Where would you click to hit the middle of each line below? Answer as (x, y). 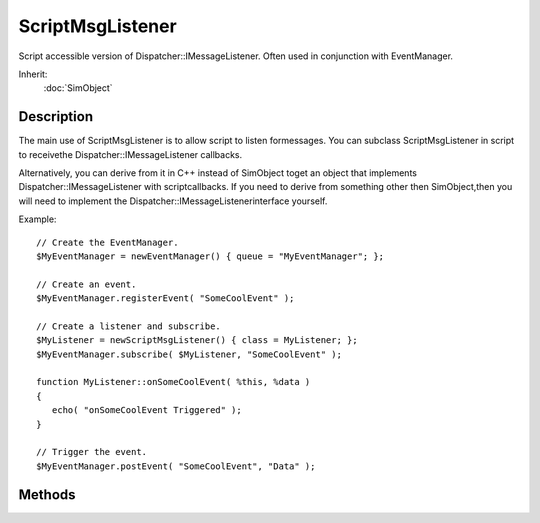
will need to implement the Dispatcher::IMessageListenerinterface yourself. (173, 201)
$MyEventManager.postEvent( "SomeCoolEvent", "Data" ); (176, 466)
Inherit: (33, 74)
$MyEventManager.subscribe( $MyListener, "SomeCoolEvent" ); (189, 354)
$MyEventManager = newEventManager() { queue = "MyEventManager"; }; (210, 256)
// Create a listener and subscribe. (129, 326)
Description (56, 116)
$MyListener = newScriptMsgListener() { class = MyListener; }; (197, 340)
